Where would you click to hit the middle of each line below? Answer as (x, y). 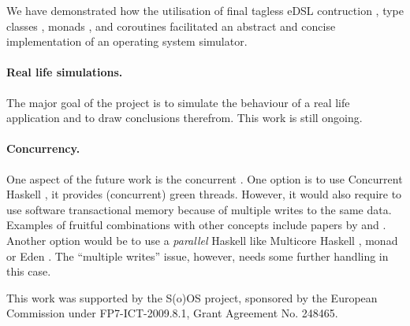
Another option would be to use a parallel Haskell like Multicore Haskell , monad (202, 240)
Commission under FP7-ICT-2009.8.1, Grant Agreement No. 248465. (172, 313)
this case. (29, 271)
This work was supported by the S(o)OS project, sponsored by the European (192, 297)
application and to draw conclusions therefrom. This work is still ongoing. (184, 118)
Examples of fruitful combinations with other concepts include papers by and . (196, 225)
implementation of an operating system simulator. (127, 41)
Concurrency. (43, 148)
